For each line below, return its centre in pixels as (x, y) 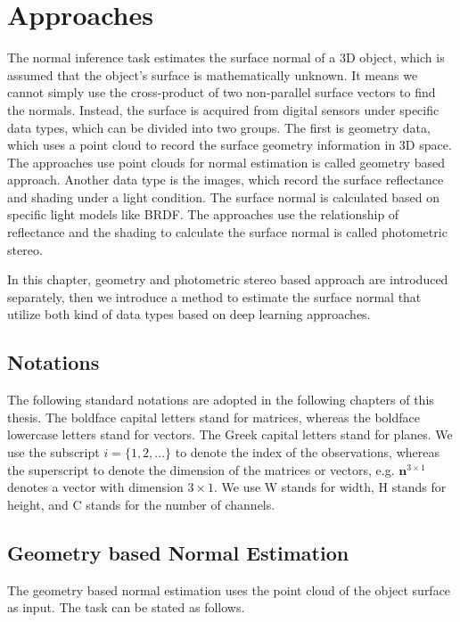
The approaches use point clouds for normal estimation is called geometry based (226, 162)
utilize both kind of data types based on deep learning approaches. (189, 314)
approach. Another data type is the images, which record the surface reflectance (226, 180)
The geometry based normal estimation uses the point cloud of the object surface (229, 589)
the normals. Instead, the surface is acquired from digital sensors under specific (223, 109)
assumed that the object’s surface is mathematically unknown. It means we (213, 74)
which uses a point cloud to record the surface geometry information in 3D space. (230, 145)
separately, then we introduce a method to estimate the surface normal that (214, 296)
